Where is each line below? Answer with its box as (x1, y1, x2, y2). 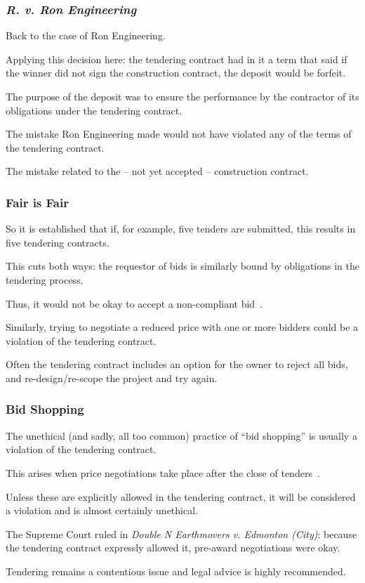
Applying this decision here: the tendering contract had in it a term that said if (6, 51, 347, 66)
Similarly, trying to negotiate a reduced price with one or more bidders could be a (6, 320, 359, 334)
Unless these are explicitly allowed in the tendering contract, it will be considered (6, 489, 356, 504)
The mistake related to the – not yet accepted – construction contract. (6, 164, 309, 178)
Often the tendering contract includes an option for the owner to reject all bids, (6, 357, 348, 372)
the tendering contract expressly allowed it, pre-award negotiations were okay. (6, 540, 340, 555)
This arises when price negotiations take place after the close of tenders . (6, 465, 320, 480)
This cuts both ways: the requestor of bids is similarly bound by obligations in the (6, 258, 359, 273)
